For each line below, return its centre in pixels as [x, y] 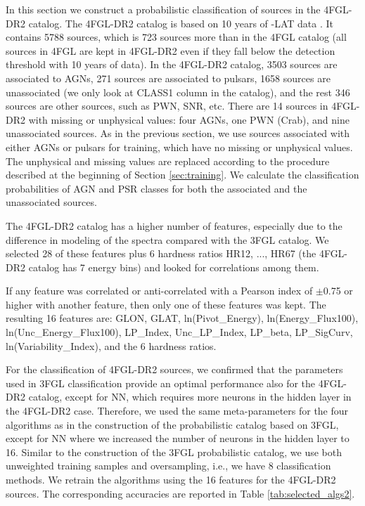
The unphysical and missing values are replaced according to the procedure [168, 161]
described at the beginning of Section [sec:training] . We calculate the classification [182, 175]
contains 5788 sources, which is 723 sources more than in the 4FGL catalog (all [176, 37]
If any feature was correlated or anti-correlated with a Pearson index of [159, 291]
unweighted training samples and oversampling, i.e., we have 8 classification [168, 466]
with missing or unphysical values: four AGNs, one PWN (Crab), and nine [189, 119]
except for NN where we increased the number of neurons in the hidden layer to [178, 438]
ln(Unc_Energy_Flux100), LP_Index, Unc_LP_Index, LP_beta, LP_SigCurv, [179, 332]
